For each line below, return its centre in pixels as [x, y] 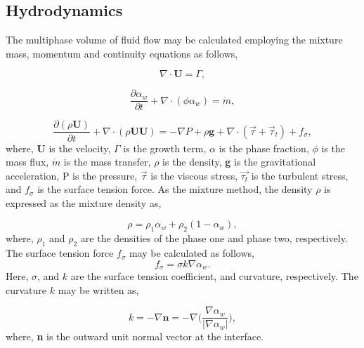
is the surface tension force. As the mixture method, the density [175, 189]
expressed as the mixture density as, [84, 202]
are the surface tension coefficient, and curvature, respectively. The [214, 276]
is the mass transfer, [107, 162]
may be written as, [98, 289]
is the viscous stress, [194, 175]
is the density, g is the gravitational [239, 162]
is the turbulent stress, [300, 175]
